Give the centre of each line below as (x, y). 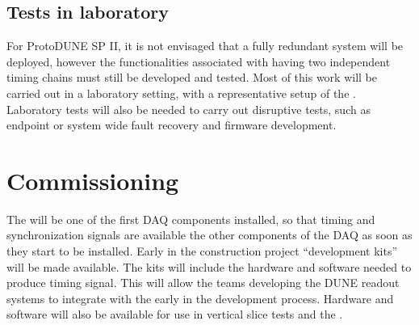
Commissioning (93, 180)
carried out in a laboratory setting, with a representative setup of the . (181, 93)
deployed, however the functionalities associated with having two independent (199, 61)
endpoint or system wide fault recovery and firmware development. (172, 125)
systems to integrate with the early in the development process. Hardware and (200, 298)
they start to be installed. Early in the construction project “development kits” (202, 251)
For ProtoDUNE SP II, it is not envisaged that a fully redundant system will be (205, 46)
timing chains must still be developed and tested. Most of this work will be (192, 77)
